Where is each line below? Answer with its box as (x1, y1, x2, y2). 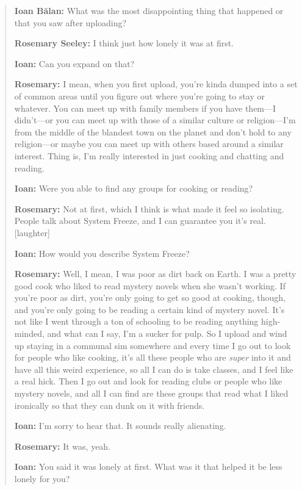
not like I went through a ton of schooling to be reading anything (14, 315, 259, 328)
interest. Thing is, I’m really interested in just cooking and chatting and (14, 149, 284, 162)
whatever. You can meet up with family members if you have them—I (14, 101, 276, 114)
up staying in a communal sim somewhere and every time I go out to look (14, 339, 291, 351)
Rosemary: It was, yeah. (14, 439, 111, 452)
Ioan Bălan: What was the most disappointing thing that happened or (14, 4, 284, 16)
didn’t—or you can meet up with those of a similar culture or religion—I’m (14, 113, 296, 126)
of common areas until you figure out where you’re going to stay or (14, 89, 265, 102)
